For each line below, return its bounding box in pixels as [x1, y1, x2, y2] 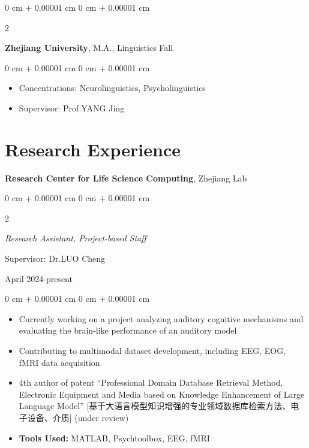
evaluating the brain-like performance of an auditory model [19, 324, 237, 337]
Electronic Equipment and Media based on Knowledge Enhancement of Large [19, 388, 305, 400]
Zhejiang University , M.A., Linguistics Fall [5, 41, 173, 54]
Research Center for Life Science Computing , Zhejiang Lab [5, 171, 247, 184]
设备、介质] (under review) [27, 411, 129, 423]
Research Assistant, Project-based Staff [5, 232, 146, 244]
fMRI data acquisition [19, 356, 100, 368]
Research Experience [5, 137, 181, 161]
